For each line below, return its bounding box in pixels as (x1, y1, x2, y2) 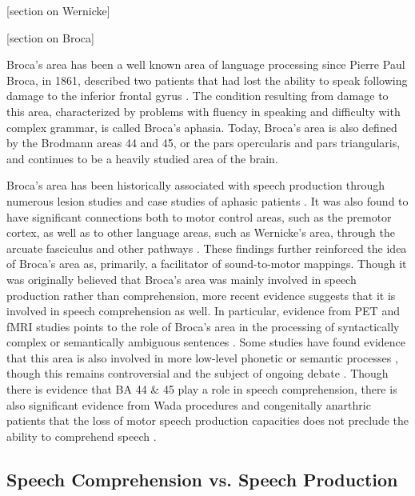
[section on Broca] (6, 29, 94, 46)
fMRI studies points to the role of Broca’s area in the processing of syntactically (6, 318, 400, 334)
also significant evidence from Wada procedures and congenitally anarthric (6, 396, 371, 413)
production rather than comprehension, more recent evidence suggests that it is (6, 286, 396, 303)
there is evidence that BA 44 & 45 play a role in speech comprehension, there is (6, 381, 397, 398)
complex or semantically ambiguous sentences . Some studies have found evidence (6, 334, 406, 350)
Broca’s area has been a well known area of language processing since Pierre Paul (6, 56, 405, 73)
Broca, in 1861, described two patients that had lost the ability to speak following (6, 71, 408, 88)
